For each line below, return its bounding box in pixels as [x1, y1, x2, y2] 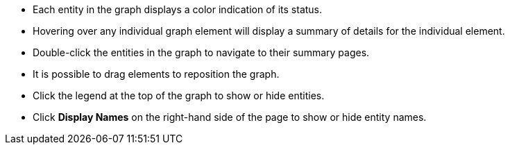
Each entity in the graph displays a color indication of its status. [33, 3, 323, 15]
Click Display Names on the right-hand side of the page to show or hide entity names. [33, 111, 427, 123]
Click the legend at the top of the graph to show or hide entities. [33, 90, 325, 101]
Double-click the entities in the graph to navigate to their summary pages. [33, 47, 370, 58]
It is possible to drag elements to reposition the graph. [33, 68, 280, 80]
